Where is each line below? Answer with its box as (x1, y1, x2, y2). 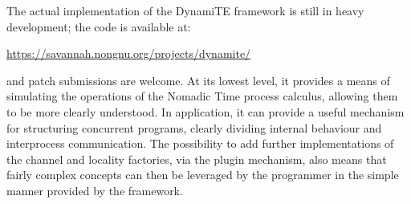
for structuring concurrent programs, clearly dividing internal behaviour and (6, 119, 382, 136)
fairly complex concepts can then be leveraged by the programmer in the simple (6, 166, 399, 183)
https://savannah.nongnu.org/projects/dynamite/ (6, 45, 251, 62)
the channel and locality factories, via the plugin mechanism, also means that (6, 150, 387, 167)
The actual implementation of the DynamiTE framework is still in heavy (6, 2, 364, 18)
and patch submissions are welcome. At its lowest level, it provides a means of (6, 71, 390, 88)
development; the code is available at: (6, 18, 191, 35)
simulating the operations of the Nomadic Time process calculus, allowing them (6, 88, 398, 104)
